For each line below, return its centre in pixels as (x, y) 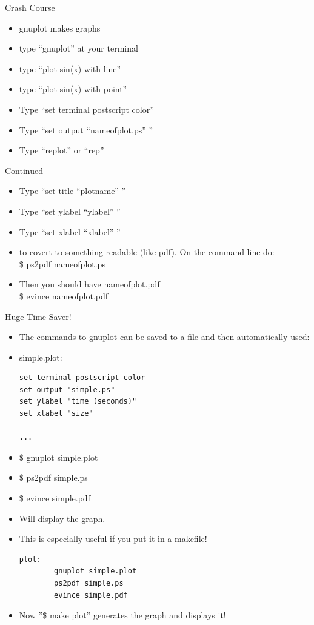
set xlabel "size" (56, 414)
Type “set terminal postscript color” (86, 109)
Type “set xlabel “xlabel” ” (70, 231)
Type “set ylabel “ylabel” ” (70, 211)
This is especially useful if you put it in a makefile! (113, 539)
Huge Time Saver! (38, 316)
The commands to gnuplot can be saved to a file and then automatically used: (164, 337)
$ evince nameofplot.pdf (64, 296)
